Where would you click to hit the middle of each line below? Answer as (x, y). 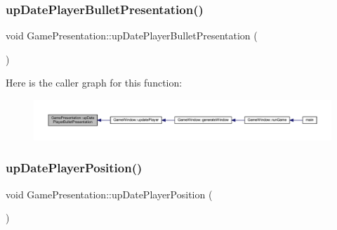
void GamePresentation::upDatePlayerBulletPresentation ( (132, 36)
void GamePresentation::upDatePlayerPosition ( (109, 194)
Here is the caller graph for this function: (94, 83)
